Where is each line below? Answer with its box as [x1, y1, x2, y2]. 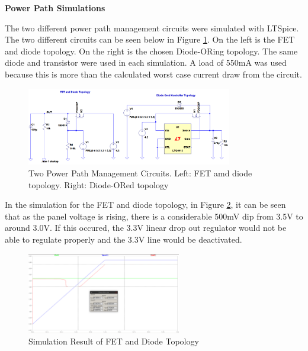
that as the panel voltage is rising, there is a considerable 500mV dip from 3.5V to [5, 210, 303, 222]
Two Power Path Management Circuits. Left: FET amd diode [28, 167, 252, 179]
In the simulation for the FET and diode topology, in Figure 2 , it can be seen [5, 198, 286, 211]
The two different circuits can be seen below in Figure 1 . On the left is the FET [5, 33, 295, 46]
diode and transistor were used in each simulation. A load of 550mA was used [5, 56, 287, 69]
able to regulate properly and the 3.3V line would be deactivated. [5, 233, 242, 245]
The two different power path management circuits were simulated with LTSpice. [5, 21, 299, 34]
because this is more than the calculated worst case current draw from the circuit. [5, 67, 302, 80]
